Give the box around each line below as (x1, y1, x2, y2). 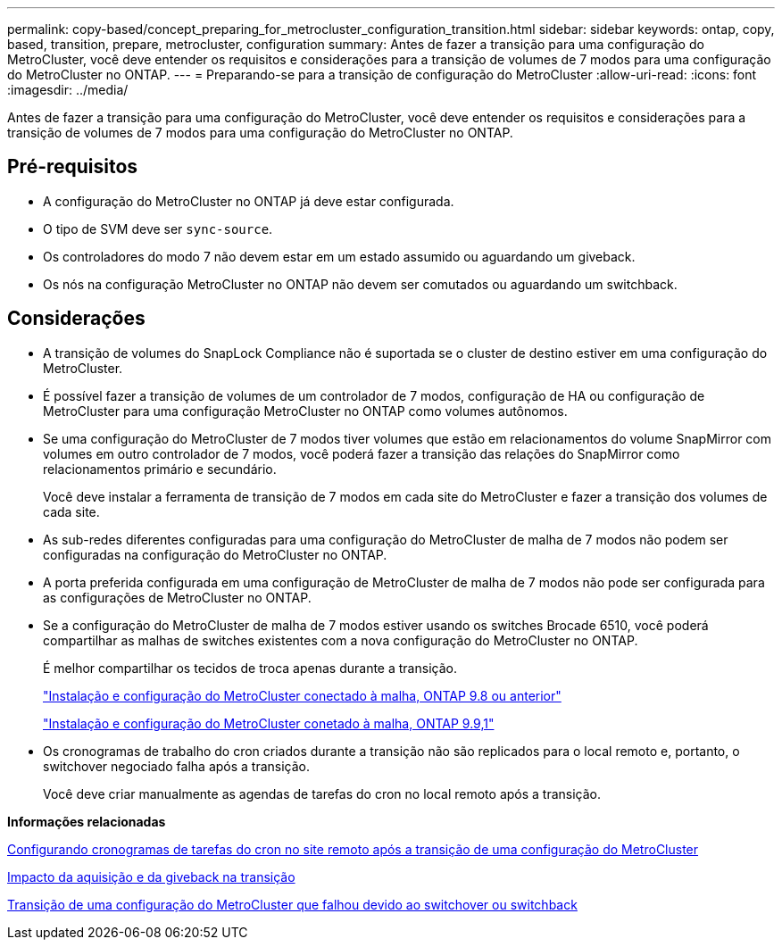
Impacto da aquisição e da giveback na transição (7, 868, 295, 885)
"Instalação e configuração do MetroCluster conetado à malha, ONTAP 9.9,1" (43, 715, 495, 731)
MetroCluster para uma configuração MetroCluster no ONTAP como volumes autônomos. (43, 403, 568, 419)
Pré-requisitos (7, 155, 138, 179)
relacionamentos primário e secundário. (43, 461, 277, 477)
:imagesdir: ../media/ (7, 82, 129, 97)
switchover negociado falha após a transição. (43, 758, 311, 774)
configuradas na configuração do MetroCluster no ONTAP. (43, 546, 387, 562)
